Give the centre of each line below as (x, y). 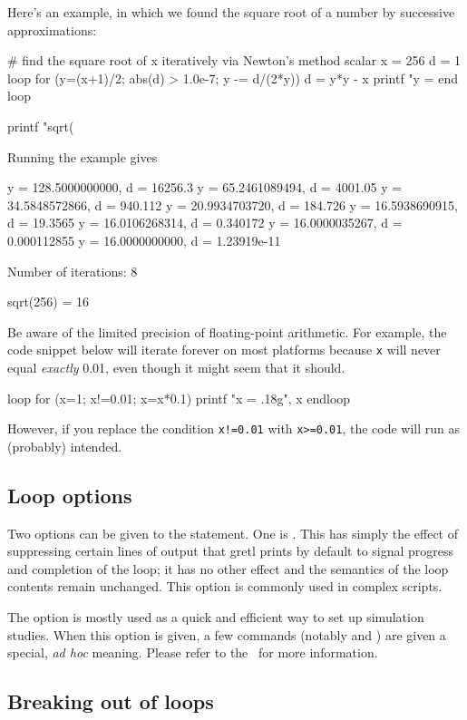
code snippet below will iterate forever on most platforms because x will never (224, 350)
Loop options (70, 495)
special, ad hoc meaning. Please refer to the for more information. (193, 652)
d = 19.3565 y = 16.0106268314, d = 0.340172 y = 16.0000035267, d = (205, 223)
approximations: (52, 29)
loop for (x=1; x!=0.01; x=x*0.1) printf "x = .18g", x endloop (179, 398)
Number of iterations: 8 (73, 271)
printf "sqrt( (41, 126)
